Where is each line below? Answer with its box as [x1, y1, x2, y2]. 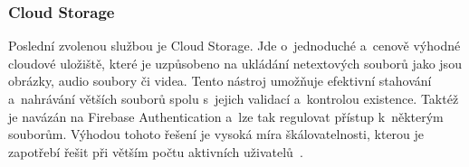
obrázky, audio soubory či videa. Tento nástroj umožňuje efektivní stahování [8, 71, 432, 90]
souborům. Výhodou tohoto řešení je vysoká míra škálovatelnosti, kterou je [8, 125, 425, 144]
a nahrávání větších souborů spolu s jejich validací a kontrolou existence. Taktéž [8, 89, 459, 107]
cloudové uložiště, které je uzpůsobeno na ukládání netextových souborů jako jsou [8, 53, 462, 72]
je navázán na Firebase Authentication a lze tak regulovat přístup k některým [8, 107, 444, 125]
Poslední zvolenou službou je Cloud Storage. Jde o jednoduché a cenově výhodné [8, 36, 461, 55]
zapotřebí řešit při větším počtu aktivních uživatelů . [8, 142, 303, 161]
